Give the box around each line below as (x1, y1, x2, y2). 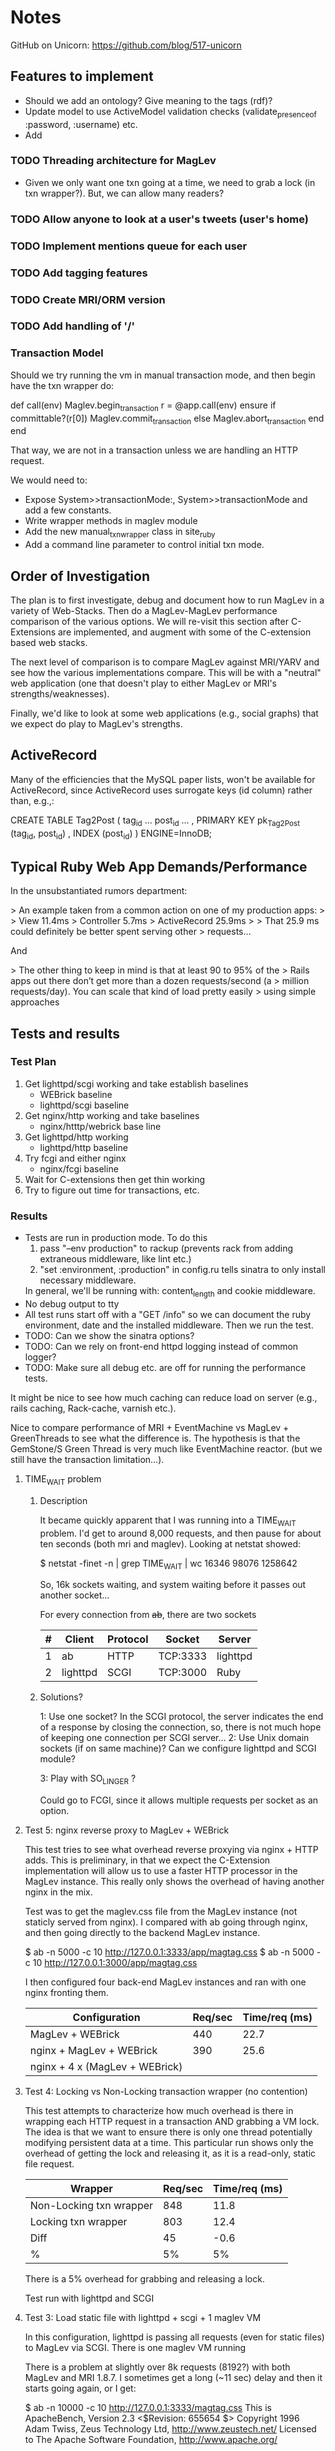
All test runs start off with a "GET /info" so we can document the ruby (24, 1308, 312, 1320)
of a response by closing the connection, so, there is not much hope (39, 1721, 322, 1733)
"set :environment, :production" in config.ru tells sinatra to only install (39, 1264, 326, 1276)
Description (39, 1494, 88, 1506)
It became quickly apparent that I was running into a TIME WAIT (39, 1514, 297, 1528)
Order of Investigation (10, 567, 150, 585)
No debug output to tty (24, 1297, 120, 1310)
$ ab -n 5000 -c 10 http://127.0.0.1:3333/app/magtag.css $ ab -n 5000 (24, 1946, 315, 1958)
